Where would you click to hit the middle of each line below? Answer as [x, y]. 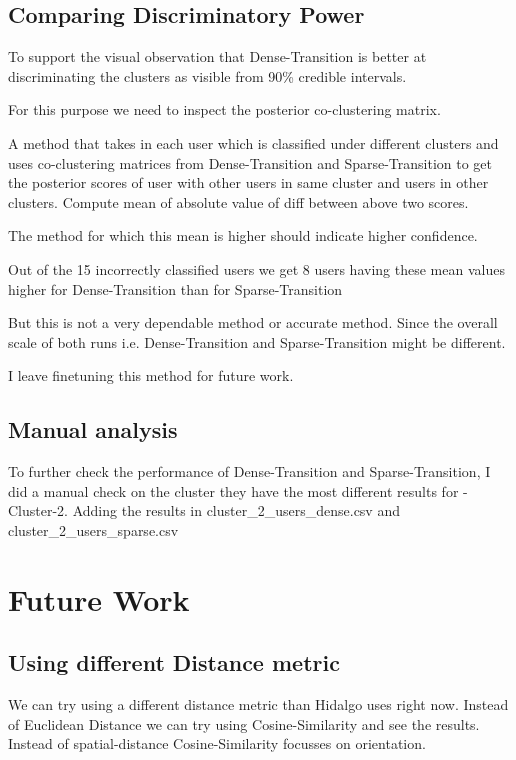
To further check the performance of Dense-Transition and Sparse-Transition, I [249, 471]
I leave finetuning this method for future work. [151, 375]
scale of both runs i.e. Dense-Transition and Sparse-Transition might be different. [257, 341]
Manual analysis [93, 429]
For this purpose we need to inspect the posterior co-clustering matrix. [224, 109]
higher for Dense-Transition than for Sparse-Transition [175, 288]
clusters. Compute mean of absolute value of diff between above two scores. [238, 201]
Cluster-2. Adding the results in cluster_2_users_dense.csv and [204, 510]
